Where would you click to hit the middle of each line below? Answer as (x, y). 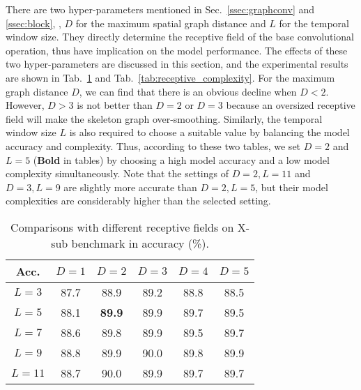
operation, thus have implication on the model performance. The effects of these (177, 50)
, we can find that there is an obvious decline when (188, 91)
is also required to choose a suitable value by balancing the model (209, 132)
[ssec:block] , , (33, 23)
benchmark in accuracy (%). (140, 243)
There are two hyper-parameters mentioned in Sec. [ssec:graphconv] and (160, 9)
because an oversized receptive (291, 105)
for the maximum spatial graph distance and (171, 23)
